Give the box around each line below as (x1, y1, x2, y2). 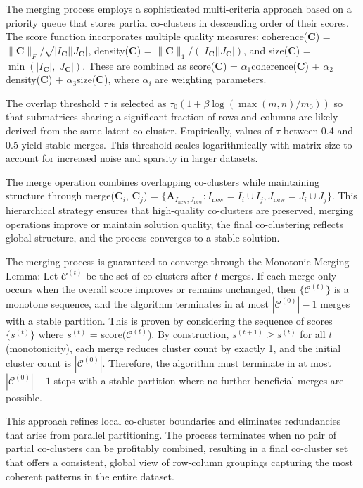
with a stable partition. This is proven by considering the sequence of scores (6, 313, 333, 327)
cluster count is (6, 355, 72, 370)
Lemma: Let (6, 268, 58, 282)
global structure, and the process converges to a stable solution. (6, 230, 280, 245)
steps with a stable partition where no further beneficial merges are (53, 373, 344, 387)
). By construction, (147, 327, 229, 342)
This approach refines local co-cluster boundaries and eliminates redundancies (6, 413, 341, 428)
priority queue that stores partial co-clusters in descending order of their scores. (6, 15, 349, 30)
